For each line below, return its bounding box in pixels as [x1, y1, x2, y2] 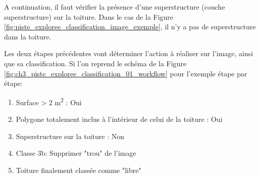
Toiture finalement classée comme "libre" [16, 164, 141, 175]
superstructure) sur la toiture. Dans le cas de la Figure [4, 11, 174, 22]
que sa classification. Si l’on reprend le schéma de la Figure [4, 58, 187, 68]
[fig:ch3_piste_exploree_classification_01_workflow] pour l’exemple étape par [4, 68, 247, 78]
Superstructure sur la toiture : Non [16, 130, 125, 141]
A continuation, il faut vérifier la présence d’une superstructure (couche [4, 2, 225, 12]
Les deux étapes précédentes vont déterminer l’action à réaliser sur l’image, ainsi [4, 48, 253, 59]
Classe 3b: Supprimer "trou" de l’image [16, 148, 136, 158]
